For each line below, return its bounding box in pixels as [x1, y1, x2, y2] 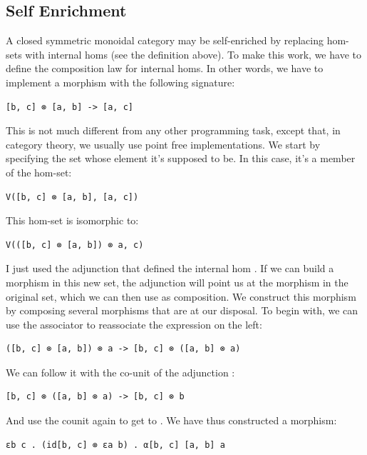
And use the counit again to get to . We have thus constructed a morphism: [6, 413, 337, 428]
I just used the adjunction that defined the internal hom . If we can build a [6, 261, 334, 276]
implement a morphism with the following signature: [6, 74, 235, 89]
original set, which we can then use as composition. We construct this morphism [6, 289, 356, 304]
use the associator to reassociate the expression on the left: [6, 316, 262, 331]
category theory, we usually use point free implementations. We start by [6, 136, 321, 151]
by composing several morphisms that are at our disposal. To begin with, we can [6, 303, 358, 318]
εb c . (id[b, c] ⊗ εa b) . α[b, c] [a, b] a [6, 439, 225, 450]
